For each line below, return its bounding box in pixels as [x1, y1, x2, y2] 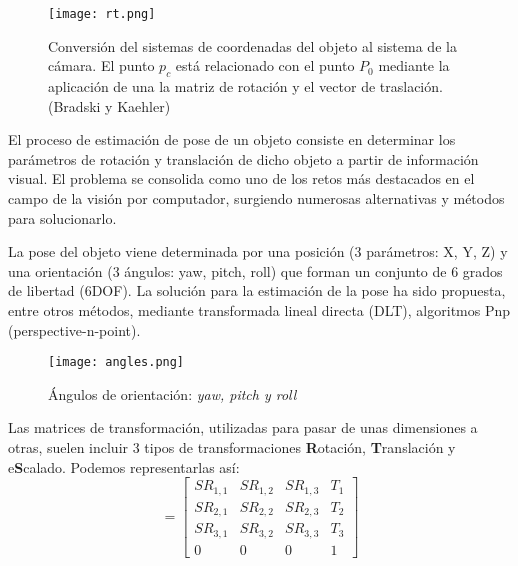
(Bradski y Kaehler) [48, 95, 171, 116]
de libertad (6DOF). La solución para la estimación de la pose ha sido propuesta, [8, 280, 506, 301]
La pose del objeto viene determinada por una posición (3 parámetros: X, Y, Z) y [8, 241, 508, 262]
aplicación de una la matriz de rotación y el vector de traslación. [48, 76, 443, 97]
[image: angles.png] [48, 355, 185, 370]
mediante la [378, 55, 450, 76]
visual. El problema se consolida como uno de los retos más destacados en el [8, 168, 475, 189]
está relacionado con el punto [175, 55, 355, 76]
